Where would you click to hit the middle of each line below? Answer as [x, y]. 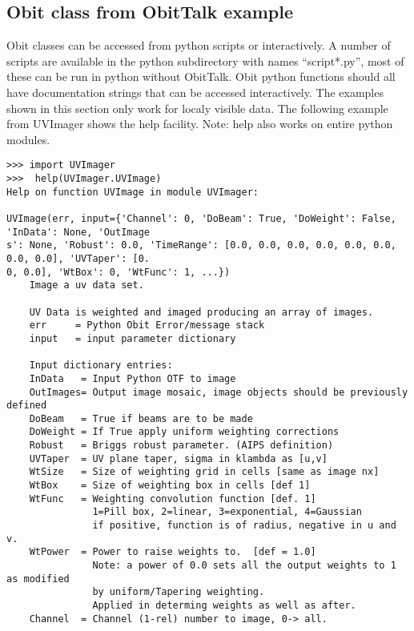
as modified [38, 579]
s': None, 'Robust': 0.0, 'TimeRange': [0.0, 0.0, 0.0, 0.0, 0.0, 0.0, [201, 245]
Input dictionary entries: [101, 366]
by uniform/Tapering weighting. [179, 592]
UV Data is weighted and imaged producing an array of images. [201, 312]
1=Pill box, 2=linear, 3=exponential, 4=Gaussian [227, 512]
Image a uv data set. [86, 285]
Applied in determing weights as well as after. [224, 606]
